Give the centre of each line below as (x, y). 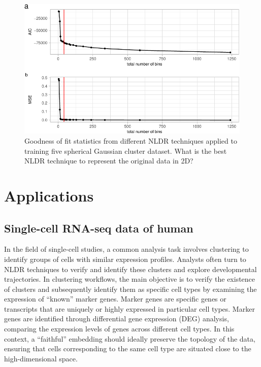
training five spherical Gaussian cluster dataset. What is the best (126, 151)
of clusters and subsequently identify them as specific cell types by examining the (130, 289)
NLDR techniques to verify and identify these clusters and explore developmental (130, 269)
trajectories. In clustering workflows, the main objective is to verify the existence (130, 279)
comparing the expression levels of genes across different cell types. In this (119, 329)
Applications (49, 195)
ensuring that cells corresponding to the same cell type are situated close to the (128, 348)
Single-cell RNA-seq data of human (99, 228)
